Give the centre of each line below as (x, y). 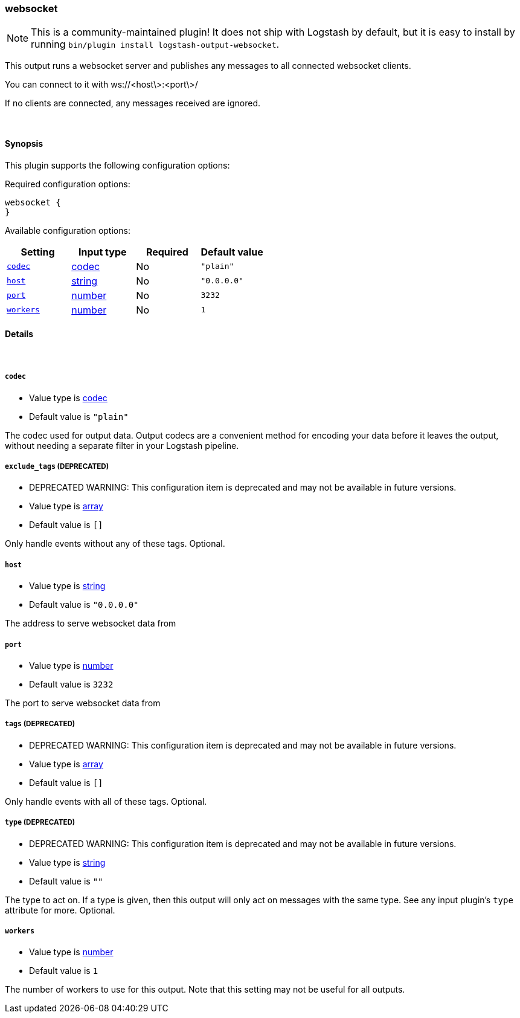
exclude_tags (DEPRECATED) (57, 466)
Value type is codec (68, 398)
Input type (102, 252)
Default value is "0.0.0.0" (84, 605)
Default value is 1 (64, 971)
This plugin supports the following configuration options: (117, 165)
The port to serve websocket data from (83, 703)
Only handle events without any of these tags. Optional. (115, 544)
